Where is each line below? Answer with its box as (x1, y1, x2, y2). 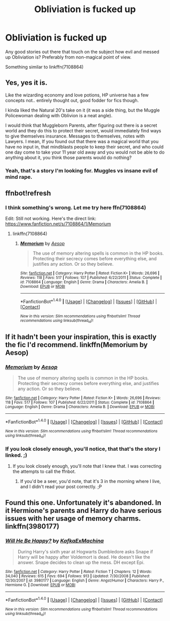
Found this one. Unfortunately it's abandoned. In (5, 498, 161, 507)
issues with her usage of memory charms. (5, 514, 141, 522)
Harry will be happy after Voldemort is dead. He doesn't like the (17, 554, 150, 560)
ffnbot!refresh (5, 189, 52, 198)
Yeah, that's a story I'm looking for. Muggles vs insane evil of (5, 167, 158, 174)
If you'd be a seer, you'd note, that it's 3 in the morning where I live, (20, 479, 161, 485)
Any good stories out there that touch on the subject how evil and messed (5, 49, 159, 55)
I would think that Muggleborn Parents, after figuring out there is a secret (5, 122, 157, 128)
